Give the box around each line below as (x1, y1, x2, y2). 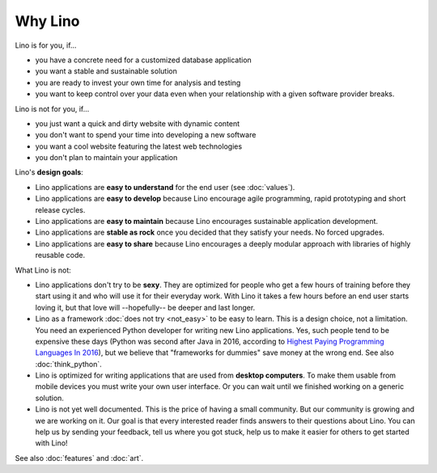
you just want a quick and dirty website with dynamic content (35, 118, 240, 129)
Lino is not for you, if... (15, 103, 90, 113)
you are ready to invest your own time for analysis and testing (35, 78, 241, 87)
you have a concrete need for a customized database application (35, 55, 252, 65)
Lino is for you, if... (15, 40, 77, 50)
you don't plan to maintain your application (35, 153, 178, 163)
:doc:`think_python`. (35, 359, 103, 369)
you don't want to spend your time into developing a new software (35, 130, 257, 140)
